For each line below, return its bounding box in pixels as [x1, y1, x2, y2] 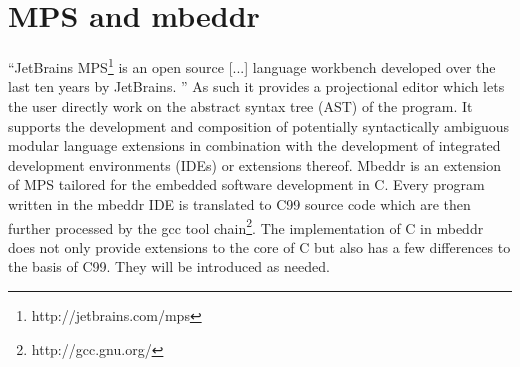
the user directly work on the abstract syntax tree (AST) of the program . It [8, 95, 473, 116]
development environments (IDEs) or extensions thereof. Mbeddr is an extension [8, 154, 501, 175]
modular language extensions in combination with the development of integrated [8, 135, 501, 156]
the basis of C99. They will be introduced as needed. [8, 256, 330, 277]
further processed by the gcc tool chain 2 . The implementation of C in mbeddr [8, 214, 484, 238]
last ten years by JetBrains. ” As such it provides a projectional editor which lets [8, 76, 505, 97]
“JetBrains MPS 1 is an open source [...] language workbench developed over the [8, 54, 496, 77]
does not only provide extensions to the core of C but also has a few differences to [8, 236, 511, 257]
